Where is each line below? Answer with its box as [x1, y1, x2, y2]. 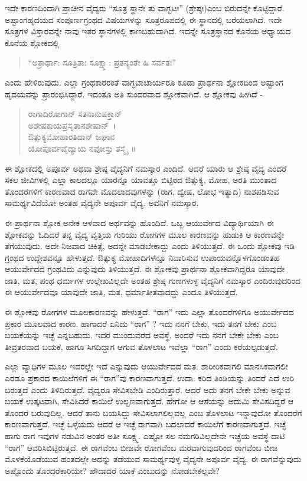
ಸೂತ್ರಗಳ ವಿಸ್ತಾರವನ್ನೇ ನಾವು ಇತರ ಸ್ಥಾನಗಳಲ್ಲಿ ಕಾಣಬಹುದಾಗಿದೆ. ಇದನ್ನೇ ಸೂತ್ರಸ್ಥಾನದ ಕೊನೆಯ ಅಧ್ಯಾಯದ [5, 25, 291, 37]
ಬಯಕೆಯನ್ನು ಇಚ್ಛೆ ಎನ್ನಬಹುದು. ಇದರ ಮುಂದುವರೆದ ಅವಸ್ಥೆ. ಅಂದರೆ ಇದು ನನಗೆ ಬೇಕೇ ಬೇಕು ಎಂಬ [5, 329, 279, 341]
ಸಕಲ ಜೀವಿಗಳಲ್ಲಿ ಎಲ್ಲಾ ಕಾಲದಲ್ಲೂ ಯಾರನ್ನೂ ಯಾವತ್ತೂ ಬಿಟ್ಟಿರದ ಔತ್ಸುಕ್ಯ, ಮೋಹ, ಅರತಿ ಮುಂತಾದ [5, 174, 277, 186]
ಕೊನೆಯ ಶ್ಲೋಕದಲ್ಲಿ [5, 36, 60, 48]
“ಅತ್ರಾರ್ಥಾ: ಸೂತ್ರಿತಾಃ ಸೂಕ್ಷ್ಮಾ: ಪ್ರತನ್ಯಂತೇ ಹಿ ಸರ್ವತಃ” [28, 56, 176, 68]
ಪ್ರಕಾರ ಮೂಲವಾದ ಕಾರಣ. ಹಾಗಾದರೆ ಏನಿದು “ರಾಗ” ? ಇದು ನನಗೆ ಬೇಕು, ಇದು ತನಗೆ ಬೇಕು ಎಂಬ [5, 317, 277, 329]
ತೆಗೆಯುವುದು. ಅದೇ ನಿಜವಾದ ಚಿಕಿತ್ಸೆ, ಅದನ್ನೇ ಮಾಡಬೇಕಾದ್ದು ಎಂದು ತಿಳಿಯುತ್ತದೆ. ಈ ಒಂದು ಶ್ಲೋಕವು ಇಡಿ [5, 240, 295, 252]
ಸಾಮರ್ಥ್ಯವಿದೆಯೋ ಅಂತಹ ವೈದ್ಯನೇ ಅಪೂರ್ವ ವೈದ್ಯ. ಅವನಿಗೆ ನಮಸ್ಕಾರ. [5, 197, 199, 209]
